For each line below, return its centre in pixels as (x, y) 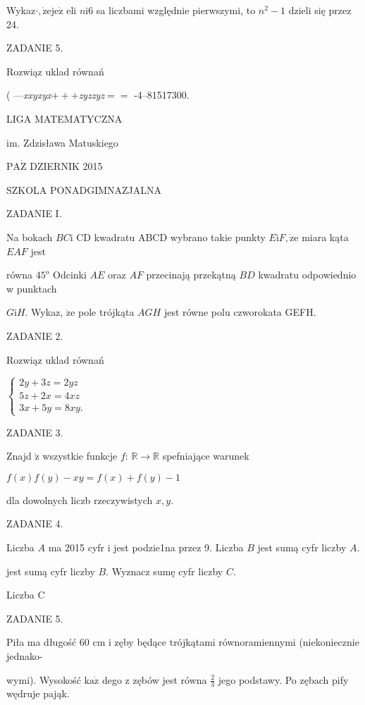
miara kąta (325, 237)
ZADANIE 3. (35, 432)
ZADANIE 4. (35, 523)
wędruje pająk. (38, 693)
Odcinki (70, 275)
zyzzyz (92, 95)
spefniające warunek (206, 456)
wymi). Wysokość (44, 679)
